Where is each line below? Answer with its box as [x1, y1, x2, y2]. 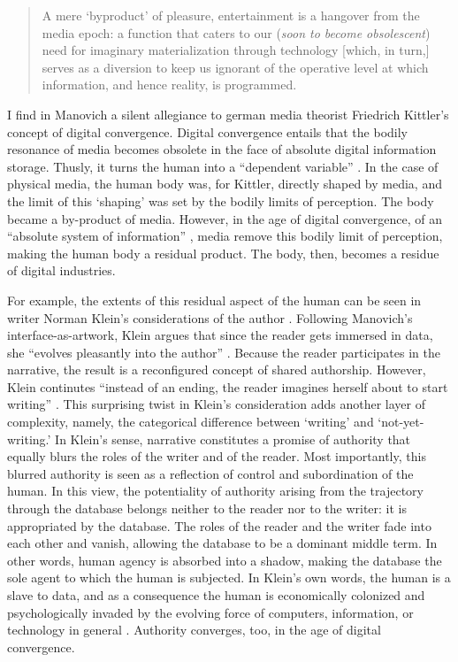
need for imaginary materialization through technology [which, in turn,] [42, 41, 430, 59]
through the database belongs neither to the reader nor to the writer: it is [7, 499, 408, 518]
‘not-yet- [378, 412, 424, 431]
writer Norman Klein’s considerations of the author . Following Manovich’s [7, 308, 413, 327]
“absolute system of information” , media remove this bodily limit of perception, [7, 227, 443, 245]
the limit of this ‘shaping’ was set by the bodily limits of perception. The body [7, 191, 434, 210]
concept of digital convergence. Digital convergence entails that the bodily [7, 122, 408, 141]
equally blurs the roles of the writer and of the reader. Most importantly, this [7, 447, 426, 466]
